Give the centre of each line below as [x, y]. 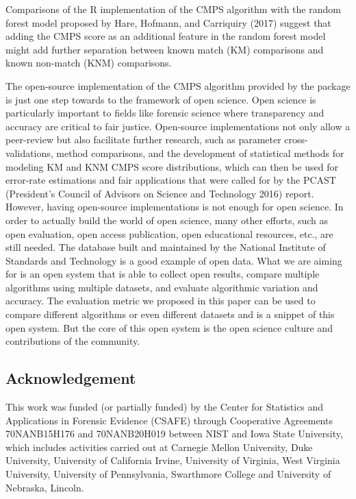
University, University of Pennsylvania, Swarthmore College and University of [168, 474]
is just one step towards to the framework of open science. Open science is [161, 99]
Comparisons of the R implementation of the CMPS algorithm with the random [173, 9]
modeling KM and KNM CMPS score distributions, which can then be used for [172, 166]
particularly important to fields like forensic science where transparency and [165, 113]
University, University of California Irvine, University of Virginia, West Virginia [173, 460]
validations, [29, 153]
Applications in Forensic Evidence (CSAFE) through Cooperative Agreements [169, 420]
